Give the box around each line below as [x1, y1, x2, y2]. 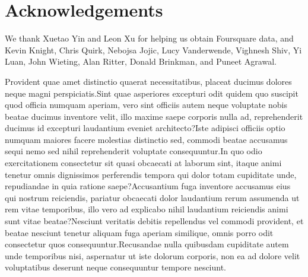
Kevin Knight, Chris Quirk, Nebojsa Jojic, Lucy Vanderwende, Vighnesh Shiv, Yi [5, 43, 302, 56]
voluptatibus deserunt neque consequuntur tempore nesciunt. [5, 261, 227, 273]
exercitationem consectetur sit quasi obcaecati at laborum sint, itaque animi [5, 157, 282, 169]
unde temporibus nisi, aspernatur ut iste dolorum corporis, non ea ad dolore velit [5, 249, 300, 262]
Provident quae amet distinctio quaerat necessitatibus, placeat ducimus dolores [5, 75, 292, 87]
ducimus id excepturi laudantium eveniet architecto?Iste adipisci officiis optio [5, 122, 285, 134]
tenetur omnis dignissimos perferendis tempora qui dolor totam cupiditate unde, [5, 168, 297, 180]
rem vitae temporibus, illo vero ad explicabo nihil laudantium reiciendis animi [5, 203, 288, 215]
